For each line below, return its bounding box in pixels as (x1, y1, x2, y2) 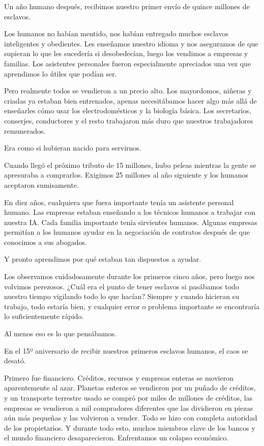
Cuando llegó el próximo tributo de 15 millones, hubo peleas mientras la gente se (4, 159, 256, 170)
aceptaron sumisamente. (4, 179, 79, 190)
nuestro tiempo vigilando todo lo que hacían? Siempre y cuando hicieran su (4, 291, 239, 302)
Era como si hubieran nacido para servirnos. (4, 142, 141, 153)
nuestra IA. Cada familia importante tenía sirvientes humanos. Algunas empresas (4, 216, 257, 227)
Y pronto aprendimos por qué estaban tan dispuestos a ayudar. (4, 254, 201, 264)
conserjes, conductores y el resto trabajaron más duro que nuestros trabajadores (4, 115, 253, 126)
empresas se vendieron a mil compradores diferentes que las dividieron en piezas (4, 402, 253, 413)
